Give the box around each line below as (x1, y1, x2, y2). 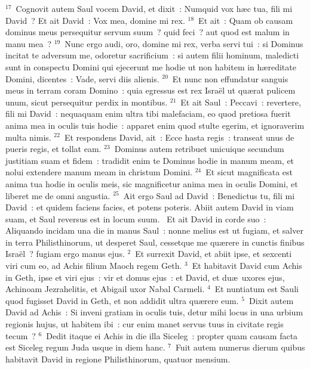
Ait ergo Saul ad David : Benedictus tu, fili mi (123, 189, 295, 201)
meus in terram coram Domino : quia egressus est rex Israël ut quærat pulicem (5, 84, 296, 97)
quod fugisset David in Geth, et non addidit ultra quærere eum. (5, 294, 239, 306)
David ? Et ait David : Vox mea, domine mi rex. (5, 14, 185, 26)
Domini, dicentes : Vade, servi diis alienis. (5, 72, 159, 85)
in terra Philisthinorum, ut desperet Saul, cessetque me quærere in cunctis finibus (5, 235, 305, 248)
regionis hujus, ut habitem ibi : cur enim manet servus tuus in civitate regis (5, 318, 284, 330)
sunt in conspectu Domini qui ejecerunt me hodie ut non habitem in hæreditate (5, 60, 296, 73)
